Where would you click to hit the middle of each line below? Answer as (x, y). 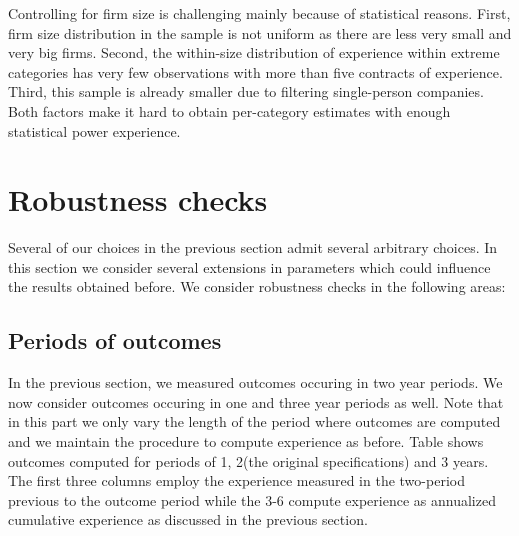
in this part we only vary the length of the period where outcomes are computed (254, 421)
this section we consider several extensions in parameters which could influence (249, 266)
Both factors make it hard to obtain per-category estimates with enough (229, 110)
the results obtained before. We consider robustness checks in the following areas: (257, 286)
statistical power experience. (94, 130)
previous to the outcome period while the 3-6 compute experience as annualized (252, 499)
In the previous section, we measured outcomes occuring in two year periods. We (255, 382)
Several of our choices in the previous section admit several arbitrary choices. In (253, 247)
